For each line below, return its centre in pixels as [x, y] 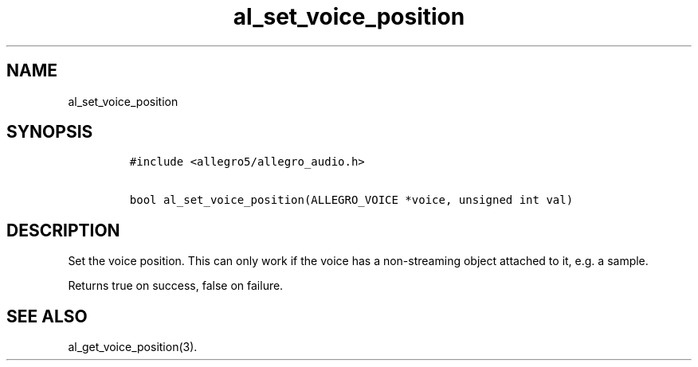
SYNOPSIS [50, 132]
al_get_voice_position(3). [133, 347]
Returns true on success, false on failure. [176, 286]
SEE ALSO [47, 316]
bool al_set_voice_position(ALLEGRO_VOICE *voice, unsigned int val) [351, 200]
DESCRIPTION [63, 230]
